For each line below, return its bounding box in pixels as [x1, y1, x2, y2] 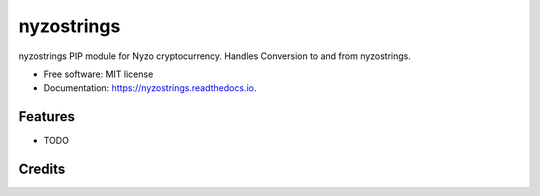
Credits [18, 161, 66, 178]
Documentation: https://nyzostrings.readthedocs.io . [43, 82, 257, 94]
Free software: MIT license [43, 68, 154, 80]
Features [18, 108, 75, 125]
